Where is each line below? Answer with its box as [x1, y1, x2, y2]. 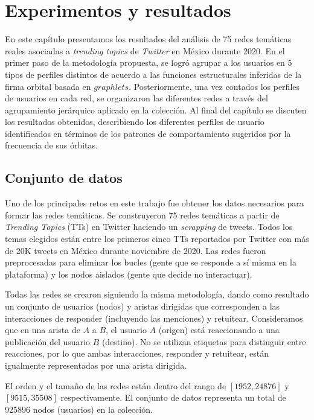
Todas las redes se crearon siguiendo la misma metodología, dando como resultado [5, 288, 309, 301]
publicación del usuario [5, 335, 90, 348]
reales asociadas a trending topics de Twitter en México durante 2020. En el [5, 44, 285, 57]
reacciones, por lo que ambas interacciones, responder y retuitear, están [5, 347, 269, 360]
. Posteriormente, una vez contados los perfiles [129, 80, 300, 92]
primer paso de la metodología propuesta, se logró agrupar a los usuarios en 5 [5, 56, 292, 69]
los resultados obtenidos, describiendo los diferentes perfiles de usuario [5, 115, 264, 128]
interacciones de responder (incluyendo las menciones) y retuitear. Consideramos [5, 311, 303, 324]
